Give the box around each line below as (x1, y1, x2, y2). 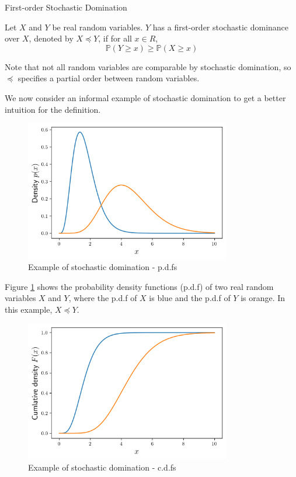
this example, (5, 303, 53, 316)
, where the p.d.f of (68, 292, 137, 304)
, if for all (98, 32, 132, 44)
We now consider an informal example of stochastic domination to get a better (5, 91, 286, 103)
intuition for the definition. (5, 103, 101, 115)
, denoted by (29, 32, 74, 44)
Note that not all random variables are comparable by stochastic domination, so (5, 60, 291, 72)
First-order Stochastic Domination (5, 1, 127, 13)
